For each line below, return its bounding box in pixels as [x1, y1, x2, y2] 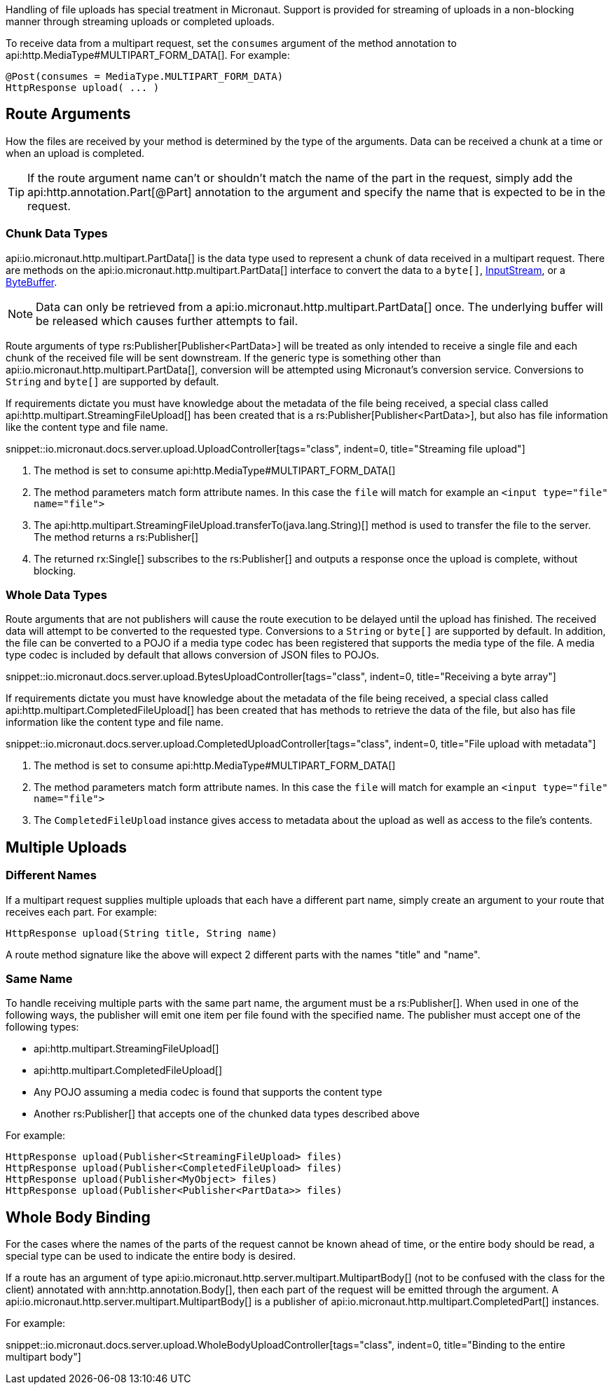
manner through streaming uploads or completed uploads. [6, 15, 275, 27]
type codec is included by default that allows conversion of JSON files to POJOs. [6, 649, 380, 661]
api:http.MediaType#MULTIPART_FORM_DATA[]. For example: [6, 49, 290, 61]
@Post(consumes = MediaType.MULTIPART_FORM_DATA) [6, 71, 284, 82]
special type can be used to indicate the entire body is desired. [6, 1250, 296, 1262]
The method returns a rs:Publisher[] [34, 530, 199, 543]
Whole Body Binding [6, 1208, 151, 1226]
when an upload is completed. [6, 146, 145, 159]
